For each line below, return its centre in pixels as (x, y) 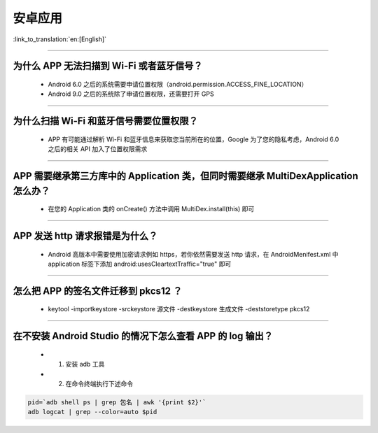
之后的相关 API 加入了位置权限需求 (98, 149)
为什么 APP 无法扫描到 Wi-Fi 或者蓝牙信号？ (108, 66)
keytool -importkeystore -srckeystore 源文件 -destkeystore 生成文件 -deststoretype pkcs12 (179, 309)
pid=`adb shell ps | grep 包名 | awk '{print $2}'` (117, 402)
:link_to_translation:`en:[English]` (60, 39)
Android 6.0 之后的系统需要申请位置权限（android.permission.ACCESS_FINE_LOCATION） (178, 84)
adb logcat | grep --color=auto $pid (92, 412)
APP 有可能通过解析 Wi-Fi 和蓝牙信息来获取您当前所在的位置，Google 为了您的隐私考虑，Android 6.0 (194, 139)
